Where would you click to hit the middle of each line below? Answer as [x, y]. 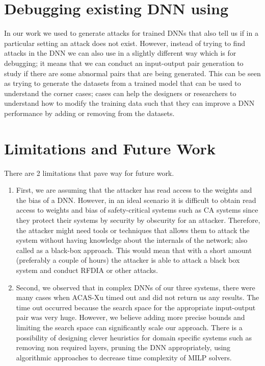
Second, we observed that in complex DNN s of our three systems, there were [136, 287]
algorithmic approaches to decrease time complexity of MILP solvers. [124, 357]
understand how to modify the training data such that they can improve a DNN [129, 103]
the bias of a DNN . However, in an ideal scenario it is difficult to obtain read [136, 200]
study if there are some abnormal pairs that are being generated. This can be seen [132, 73]
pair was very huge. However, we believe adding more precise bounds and [130, 317]
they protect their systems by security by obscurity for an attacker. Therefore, [138, 220]
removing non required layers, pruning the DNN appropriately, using [123, 347]
